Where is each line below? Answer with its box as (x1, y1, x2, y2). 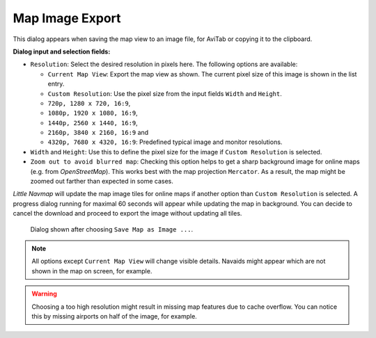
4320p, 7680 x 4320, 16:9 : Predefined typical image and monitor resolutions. (47, 138, 283, 146)
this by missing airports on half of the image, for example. (31, 312, 198, 320)
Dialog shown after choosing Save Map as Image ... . (30, 225, 194, 233)
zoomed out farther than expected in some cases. (30, 177, 173, 186)
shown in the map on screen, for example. (31, 266, 152, 275)
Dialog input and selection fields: (13, 47, 111, 56)
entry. (47, 80, 65, 88)
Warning (31, 289, 57, 298)
